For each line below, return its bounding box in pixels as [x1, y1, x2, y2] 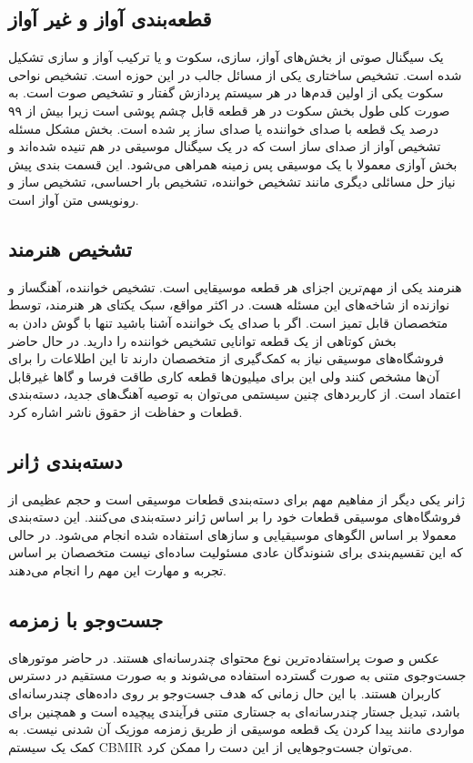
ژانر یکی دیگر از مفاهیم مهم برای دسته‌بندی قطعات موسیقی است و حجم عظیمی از [8, 489, 466, 508]
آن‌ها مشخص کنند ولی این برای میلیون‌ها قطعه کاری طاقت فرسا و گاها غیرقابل [8, 366, 439, 385]
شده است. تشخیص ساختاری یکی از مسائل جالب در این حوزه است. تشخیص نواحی [8, 65, 462, 84]
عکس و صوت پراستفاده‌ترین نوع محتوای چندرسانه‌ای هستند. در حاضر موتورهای [8, 647, 440, 666]
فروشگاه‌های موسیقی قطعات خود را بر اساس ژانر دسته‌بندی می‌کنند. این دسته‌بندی [8, 507, 461, 526]
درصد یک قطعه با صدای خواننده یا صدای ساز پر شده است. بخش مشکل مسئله [8, 118, 438, 137]
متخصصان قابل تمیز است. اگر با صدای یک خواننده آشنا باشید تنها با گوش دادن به [8, 312, 448, 331]
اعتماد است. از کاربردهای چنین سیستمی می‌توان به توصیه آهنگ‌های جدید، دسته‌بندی [8, 384, 461, 403]
